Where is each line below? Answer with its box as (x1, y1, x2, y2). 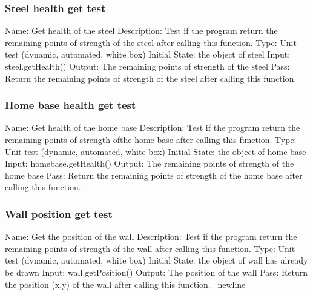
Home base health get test (5, 98, 136, 113)
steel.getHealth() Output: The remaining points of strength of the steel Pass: (5, 60, 290, 72)
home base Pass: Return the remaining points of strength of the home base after (5, 168, 303, 181)
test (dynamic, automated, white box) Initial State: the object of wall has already (5, 254, 308, 267)
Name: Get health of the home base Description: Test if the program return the (5, 121, 300, 134)
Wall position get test (5, 206, 113, 221)
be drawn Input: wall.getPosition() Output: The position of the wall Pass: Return (5, 265, 308, 278)
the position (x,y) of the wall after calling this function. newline (5, 277, 246, 290)
